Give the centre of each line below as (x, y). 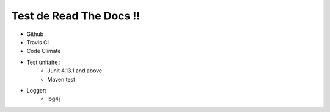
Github (35, 34)
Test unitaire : (44, 62)
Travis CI (38, 42)
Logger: (36, 90)
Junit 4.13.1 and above (75, 71)
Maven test (61, 79)
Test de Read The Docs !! (76, 16)
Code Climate (44, 51)
